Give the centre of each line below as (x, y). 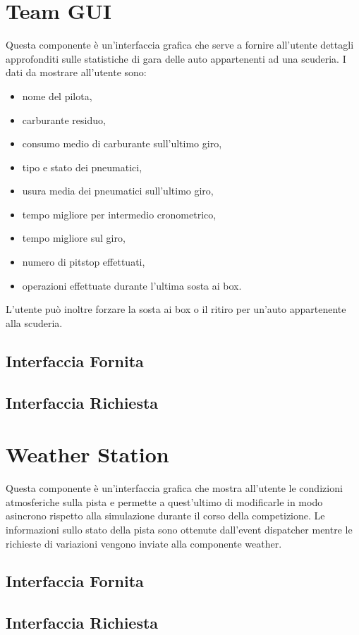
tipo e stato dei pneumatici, (82, 167)
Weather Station (87, 454)
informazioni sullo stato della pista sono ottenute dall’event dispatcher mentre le (179, 529)
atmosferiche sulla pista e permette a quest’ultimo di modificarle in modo (164, 501)
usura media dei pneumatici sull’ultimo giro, (118, 191)
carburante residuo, (64, 119)
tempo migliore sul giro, (74, 238)
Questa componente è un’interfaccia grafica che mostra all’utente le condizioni (174, 488)
